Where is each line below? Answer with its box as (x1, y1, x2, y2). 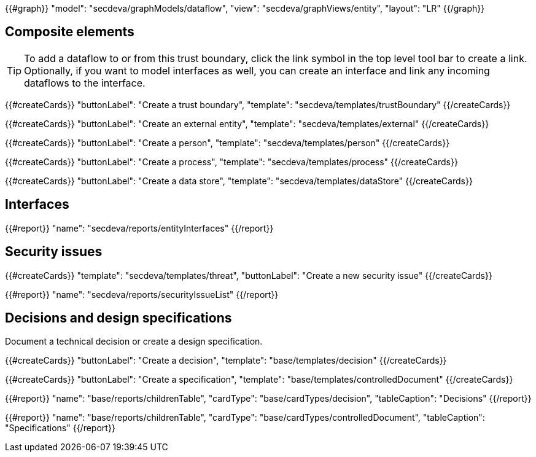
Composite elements (5, 24, 134, 40)
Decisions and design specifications (5, 310, 232, 326)
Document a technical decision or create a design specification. (5, 336, 263, 347)
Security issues (5, 244, 103, 260)
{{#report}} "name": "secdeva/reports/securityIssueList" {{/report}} (5, 289, 279, 300)
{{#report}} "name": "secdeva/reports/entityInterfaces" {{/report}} (5, 222, 274, 233)
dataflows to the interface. (24, 76, 146, 89)
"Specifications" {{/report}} (5, 423, 115, 434)
